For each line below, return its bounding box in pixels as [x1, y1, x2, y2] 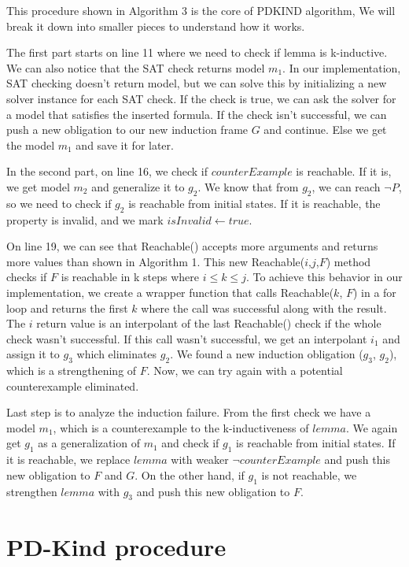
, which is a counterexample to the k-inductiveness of [53, 419, 309, 435]
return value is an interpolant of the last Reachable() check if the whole [36, 315, 381, 332]
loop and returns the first [6, 299, 128, 316]
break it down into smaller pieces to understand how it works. [6, 17, 305, 34]
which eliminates [76, 346, 157, 362]
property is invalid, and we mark [6, 211, 164, 228]
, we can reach [311, 178, 381, 195]
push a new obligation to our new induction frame [6, 121, 249, 138]
